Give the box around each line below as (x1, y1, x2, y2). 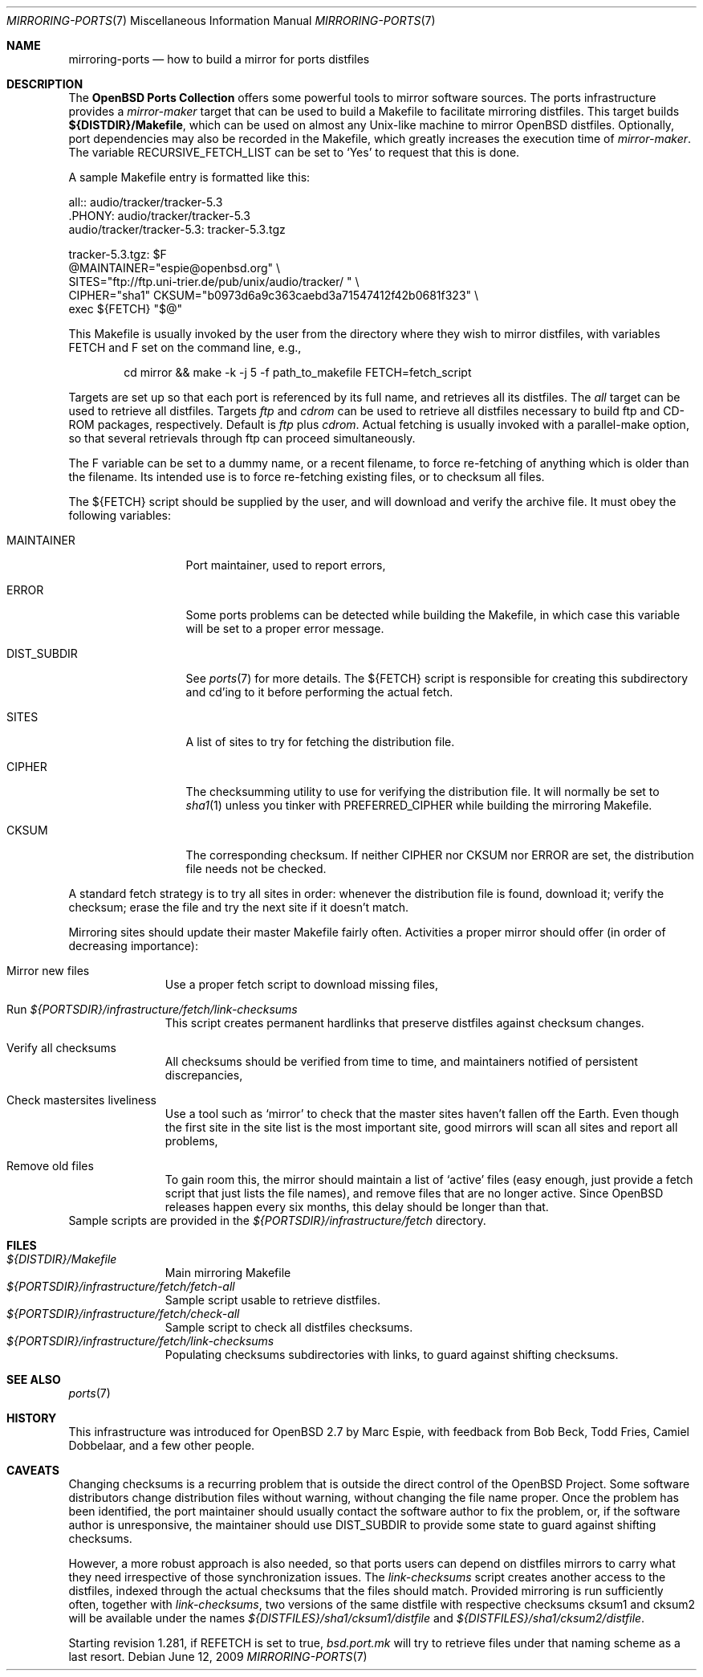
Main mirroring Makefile (165, 1266, 291, 1279)
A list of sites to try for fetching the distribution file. (185, 735, 455, 749)
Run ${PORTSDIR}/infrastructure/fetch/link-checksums (6, 1002, 298, 1016)
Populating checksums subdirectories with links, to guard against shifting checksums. (165, 1348, 619, 1361)
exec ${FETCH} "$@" (68, 302, 182, 316)
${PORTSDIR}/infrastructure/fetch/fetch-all (6, 1279, 235, 1293)
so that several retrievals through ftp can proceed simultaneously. (68, 431, 416, 445)
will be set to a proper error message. (185, 622, 384, 635)
